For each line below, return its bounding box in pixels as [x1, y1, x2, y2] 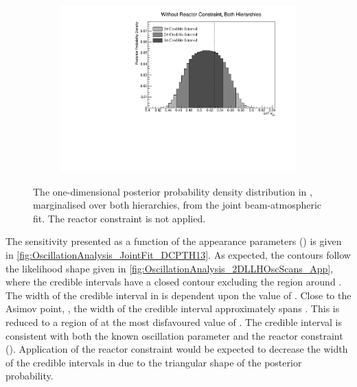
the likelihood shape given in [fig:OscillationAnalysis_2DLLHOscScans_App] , [5, 261, 334, 275]
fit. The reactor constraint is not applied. [33, 211, 206, 225]
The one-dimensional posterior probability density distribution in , [33, 184, 312, 198]
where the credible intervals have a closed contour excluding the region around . [5, 274, 342, 289]
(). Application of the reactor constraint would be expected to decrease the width [5, 342, 348, 356]
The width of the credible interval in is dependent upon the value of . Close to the [5, 288, 352, 302]
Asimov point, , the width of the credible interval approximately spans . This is [5, 301, 340, 316]
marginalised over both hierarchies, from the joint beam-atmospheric [33, 198, 322, 212]
